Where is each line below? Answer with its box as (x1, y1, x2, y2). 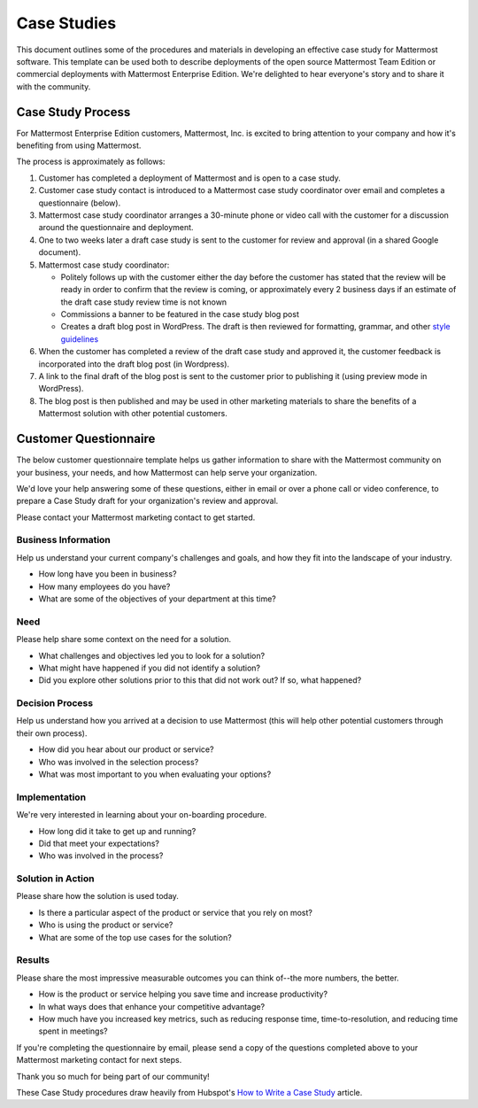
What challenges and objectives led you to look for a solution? (38, 650, 266, 661)
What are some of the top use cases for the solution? (38, 932, 232, 942)
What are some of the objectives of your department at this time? (38, 593, 276, 604)
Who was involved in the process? (38, 850, 164, 861)
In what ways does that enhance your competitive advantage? (38, 1001, 266, 1011)
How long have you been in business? (38, 569, 177, 579)
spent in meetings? (38, 1026, 108, 1036)
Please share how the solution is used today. (16, 891, 179, 902)
